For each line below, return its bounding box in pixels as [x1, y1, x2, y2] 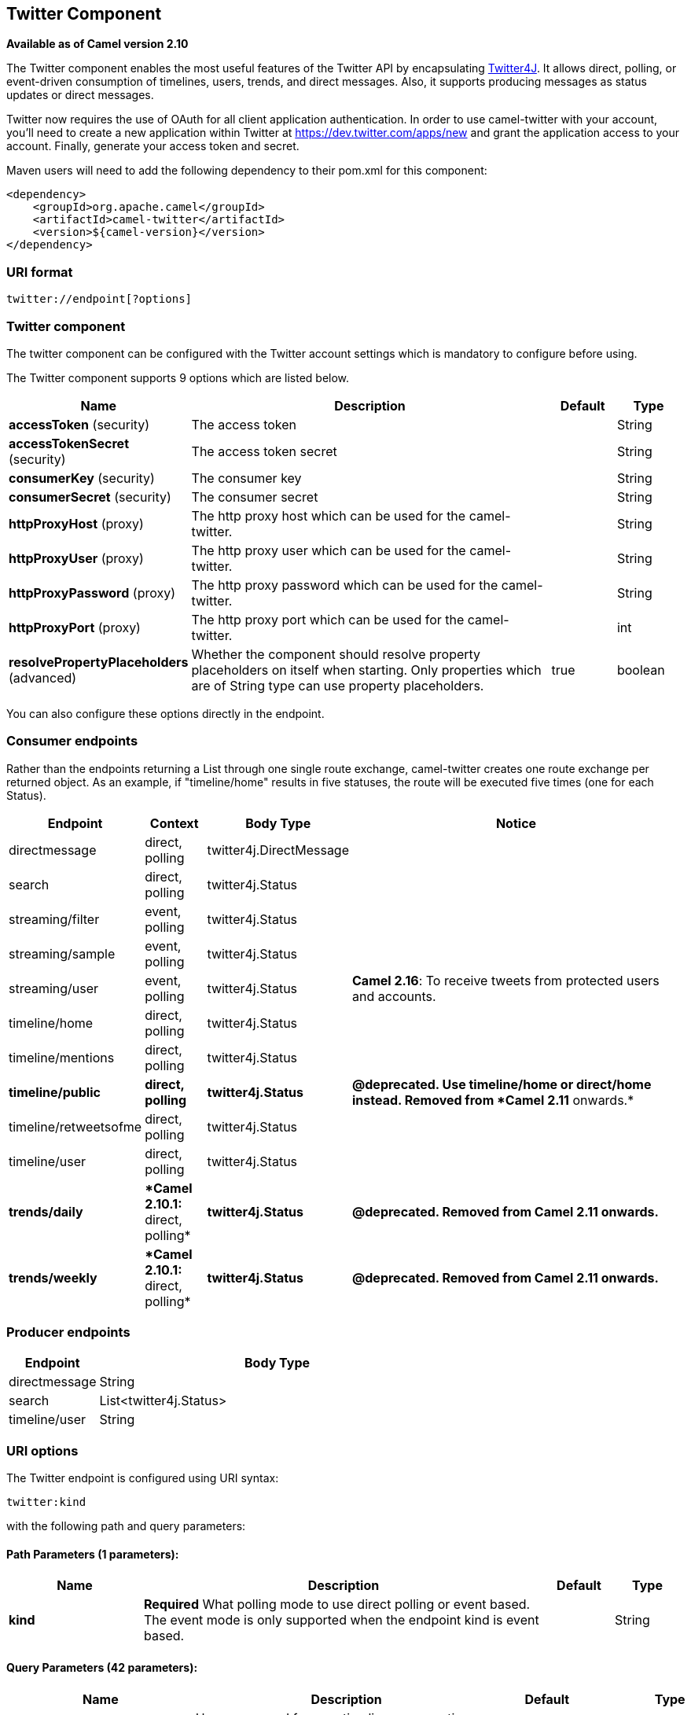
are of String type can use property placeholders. [191, 677, 484, 694]
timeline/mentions [9, 1049, 115, 1065]
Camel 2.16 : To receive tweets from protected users [352, 972, 660, 988]
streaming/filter [9, 911, 100, 927]
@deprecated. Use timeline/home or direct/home [352, 1076, 652, 1092]
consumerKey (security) [9, 469, 155, 486]
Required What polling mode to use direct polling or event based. [144, 1596, 531, 1613]
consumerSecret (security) [9, 488, 171, 505]
